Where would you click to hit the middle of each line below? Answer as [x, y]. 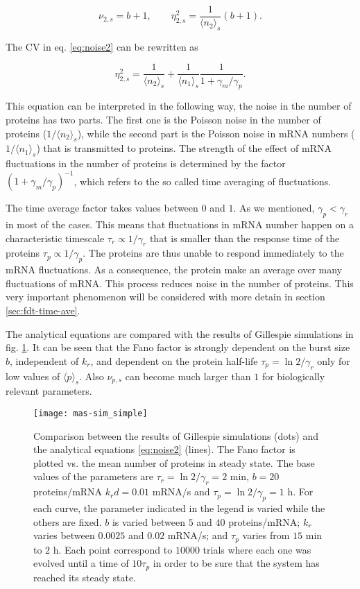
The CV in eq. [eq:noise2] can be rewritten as [102, 46]
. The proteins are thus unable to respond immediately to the [213, 253]
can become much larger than [188, 376]
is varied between [148, 521]
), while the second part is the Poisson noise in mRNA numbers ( [216, 133]
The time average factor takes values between [102, 208]
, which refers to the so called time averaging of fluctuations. [203, 181]
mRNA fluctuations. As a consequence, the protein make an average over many [174, 270]
